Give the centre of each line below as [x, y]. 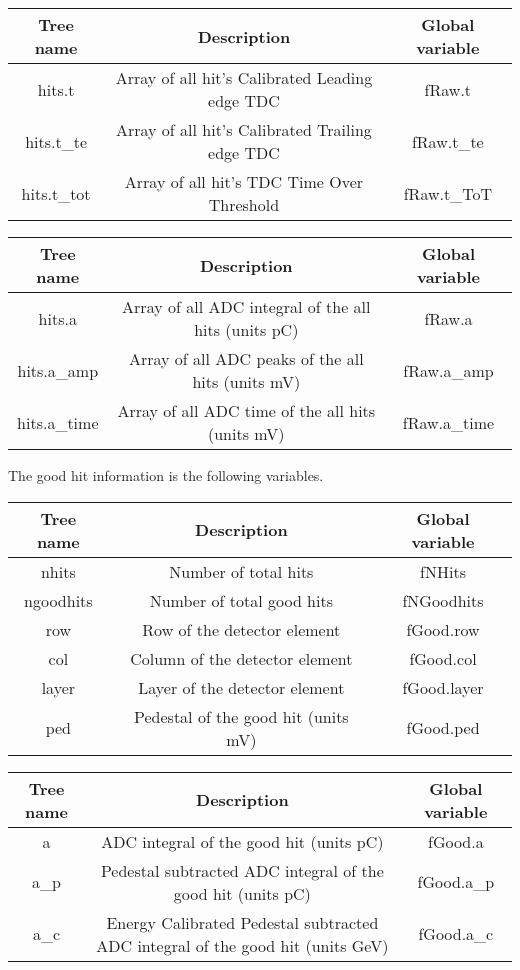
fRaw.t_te [447, 141]
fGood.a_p [456, 882]
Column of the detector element [241, 658]
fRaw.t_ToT [447, 193]
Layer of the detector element [241, 687]
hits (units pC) [246, 329]
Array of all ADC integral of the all [246, 306]
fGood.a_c [456, 934]
